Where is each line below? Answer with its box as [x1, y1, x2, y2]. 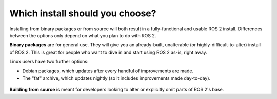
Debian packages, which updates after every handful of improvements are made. [22, 68, 194, 74]
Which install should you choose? [9, 8, 156, 19]
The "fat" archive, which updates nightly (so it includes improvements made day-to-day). [22, 75, 211, 81]
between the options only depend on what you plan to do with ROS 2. [9, 32, 156, 38]
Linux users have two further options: [9, 59, 89, 65]
